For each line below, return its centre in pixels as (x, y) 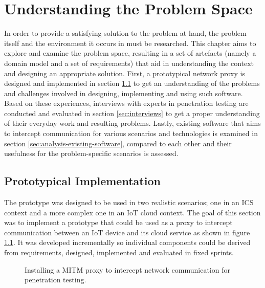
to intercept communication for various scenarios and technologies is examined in (131, 133)
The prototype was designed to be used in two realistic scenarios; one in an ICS (129, 202)
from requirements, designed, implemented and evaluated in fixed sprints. (119, 252)
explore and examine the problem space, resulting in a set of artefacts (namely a (130, 53)
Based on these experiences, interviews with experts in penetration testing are (126, 103)
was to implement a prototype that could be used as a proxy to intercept (118, 222)
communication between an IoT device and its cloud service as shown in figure (127, 232)
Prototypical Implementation (82, 181)
